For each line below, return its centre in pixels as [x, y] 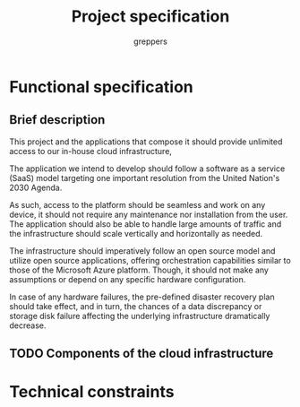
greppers [150, 41]
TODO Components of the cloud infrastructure [141, 354]
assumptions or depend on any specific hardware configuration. [128, 279]
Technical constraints [92, 392]
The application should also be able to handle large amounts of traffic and [146, 224]
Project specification [150, 17]
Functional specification [102, 87]
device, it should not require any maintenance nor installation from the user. [149, 214]
